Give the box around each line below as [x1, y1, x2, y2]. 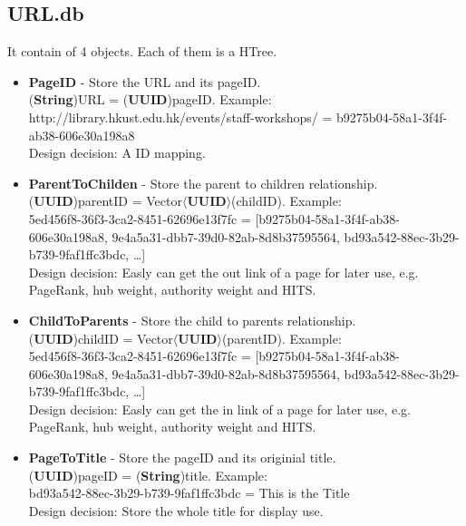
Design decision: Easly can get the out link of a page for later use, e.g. [28, 262, 419, 281]
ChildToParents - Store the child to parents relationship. [28, 310, 356, 329]
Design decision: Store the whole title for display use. [28, 501, 324, 520]
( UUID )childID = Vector [28, 328, 173, 347]
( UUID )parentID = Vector [28, 191, 182, 210]
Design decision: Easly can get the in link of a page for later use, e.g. [28, 399, 411, 418]
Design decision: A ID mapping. [28, 143, 206, 162]
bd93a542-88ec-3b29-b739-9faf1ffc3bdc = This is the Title [28, 483, 350, 502]
